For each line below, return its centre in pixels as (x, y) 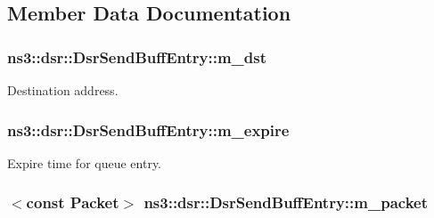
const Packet (73, 202)
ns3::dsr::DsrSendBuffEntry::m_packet (286, 202)
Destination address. (63, 90)
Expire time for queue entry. (84, 162)
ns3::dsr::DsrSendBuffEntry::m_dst (137, 57)
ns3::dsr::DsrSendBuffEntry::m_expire (148, 129)
